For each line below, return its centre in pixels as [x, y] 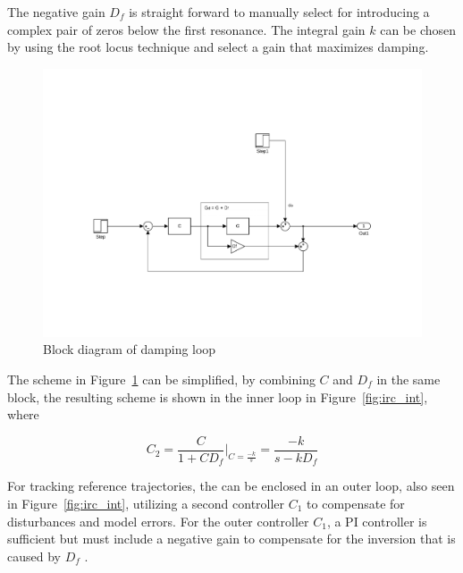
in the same [408, 379]
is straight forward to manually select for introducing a [279, 12]
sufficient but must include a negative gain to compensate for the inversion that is [231, 539]
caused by [34, 556]
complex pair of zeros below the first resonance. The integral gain [186, 29]
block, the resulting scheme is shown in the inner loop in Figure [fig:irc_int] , [218, 396]
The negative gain [56, 12]
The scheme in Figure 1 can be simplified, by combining [161, 379]
